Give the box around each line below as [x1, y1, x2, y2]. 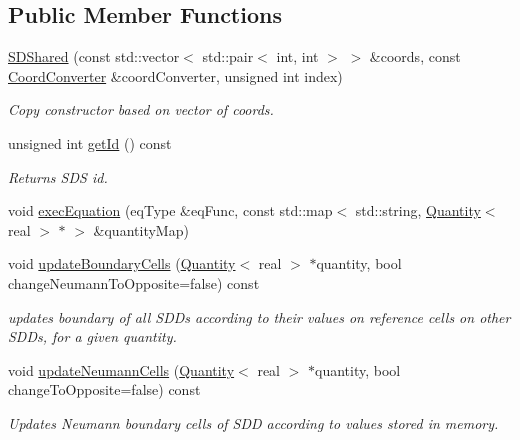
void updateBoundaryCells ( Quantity [8, 253, 236, 274]
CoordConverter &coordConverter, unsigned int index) [8, 65, 343, 86]
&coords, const [369, 46, 461, 67]
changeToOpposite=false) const [8, 379, 201, 400]
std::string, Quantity [355, 200, 481, 221]
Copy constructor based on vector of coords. [8, 99, 274, 120]
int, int [276, 46, 319, 67]
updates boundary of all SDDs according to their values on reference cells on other [8, 306, 511, 327]
